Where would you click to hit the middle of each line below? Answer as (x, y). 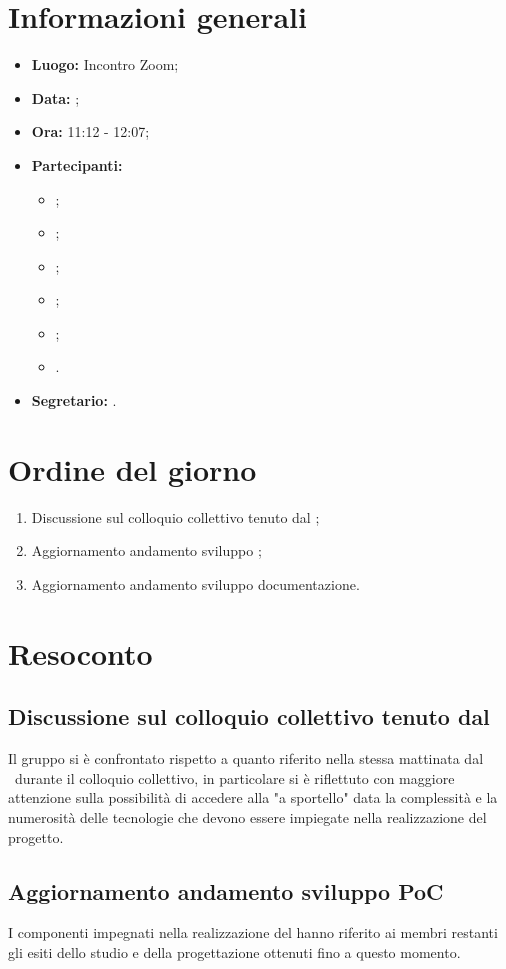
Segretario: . (74, 400)
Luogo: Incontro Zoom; (105, 64)
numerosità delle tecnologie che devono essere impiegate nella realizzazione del (247, 816)
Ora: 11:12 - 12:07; (90, 131)
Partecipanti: (77, 164)
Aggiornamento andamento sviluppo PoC (226, 890)
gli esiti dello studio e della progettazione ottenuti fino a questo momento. (234, 951)
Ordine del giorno (132, 468)
